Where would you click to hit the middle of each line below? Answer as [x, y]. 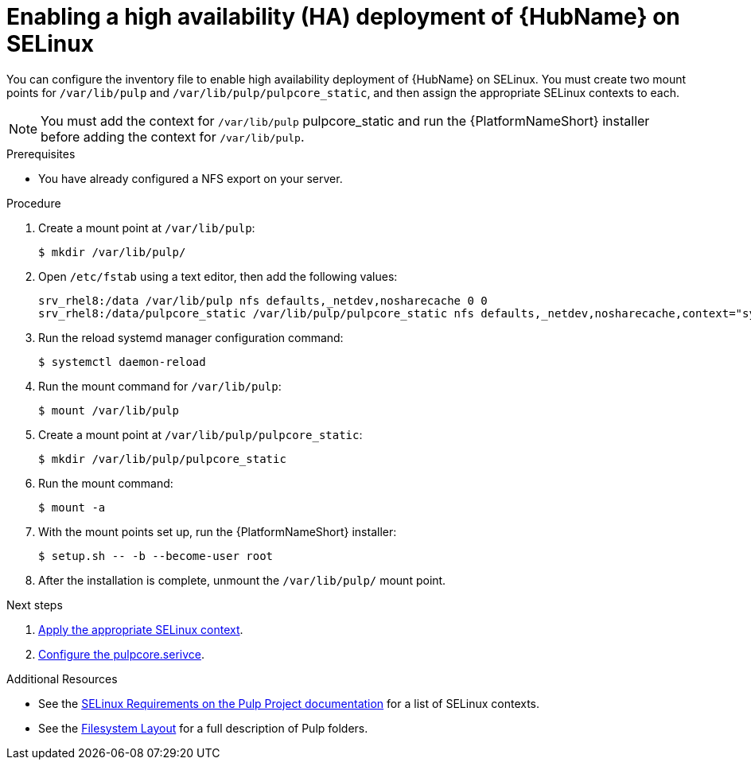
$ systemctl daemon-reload [122, 362]
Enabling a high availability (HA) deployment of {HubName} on [343, 17]
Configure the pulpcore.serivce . [122, 654]
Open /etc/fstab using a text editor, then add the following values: [218, 276]
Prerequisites [41, 154]
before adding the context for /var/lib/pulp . [173, 136]
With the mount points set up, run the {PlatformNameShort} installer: [218, 531]
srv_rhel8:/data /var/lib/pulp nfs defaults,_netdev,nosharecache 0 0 [263, 300]
